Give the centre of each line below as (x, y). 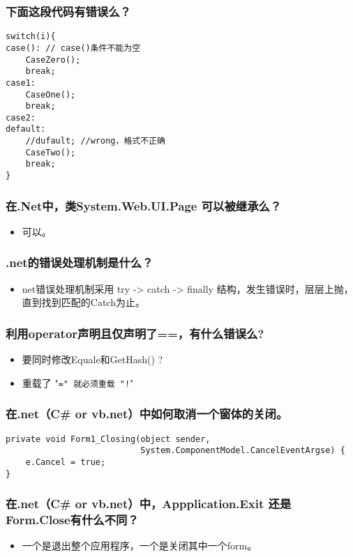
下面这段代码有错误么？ (68, 11)
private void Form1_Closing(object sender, (108, 439)
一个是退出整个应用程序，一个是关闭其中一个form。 (140, 545)
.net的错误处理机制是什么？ (80, 262)
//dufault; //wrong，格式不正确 (95, 141)
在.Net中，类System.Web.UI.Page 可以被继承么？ (144, 205)
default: (26, 129)
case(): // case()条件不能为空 (73, 48)
